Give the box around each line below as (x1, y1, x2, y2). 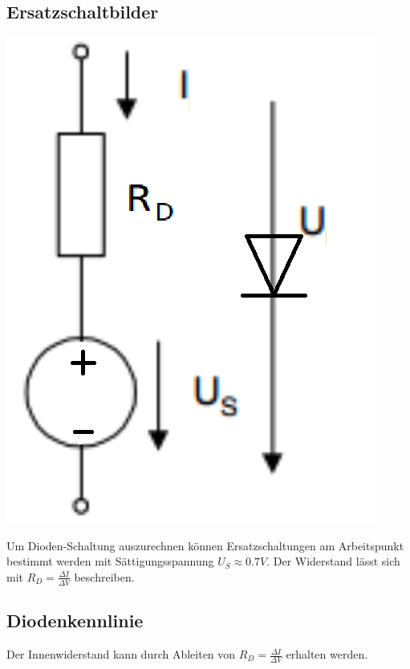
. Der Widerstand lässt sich (266, 553, 400, 570)
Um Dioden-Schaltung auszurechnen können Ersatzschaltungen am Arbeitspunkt (6, 537, 404, 553)
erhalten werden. (286, 646, 368, 663)
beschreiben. (74, 568, 135, 585)
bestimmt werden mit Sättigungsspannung (6, 553, 214, 570)
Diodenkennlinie (6, 608, 144, 633)
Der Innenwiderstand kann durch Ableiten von (6, 646, 236, 663)
